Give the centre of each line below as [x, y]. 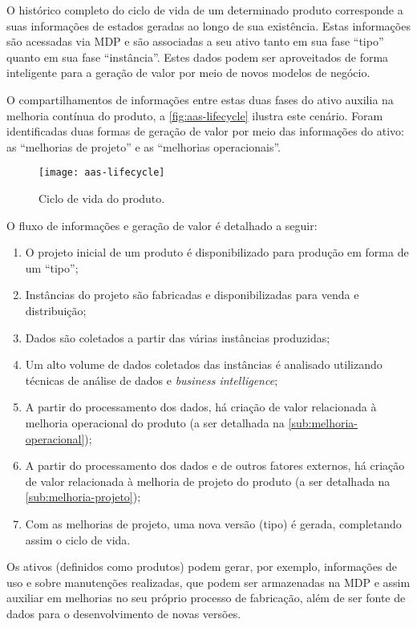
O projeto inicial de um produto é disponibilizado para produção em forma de [217, 252]
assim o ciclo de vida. [78, 539]
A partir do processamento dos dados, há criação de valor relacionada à [201, 407]
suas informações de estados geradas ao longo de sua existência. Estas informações [208, 25]
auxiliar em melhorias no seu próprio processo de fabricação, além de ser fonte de [206, 598]
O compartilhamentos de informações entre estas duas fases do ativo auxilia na [200, 99]
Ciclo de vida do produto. [102, 198]
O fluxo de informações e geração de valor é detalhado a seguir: [162, 225]
